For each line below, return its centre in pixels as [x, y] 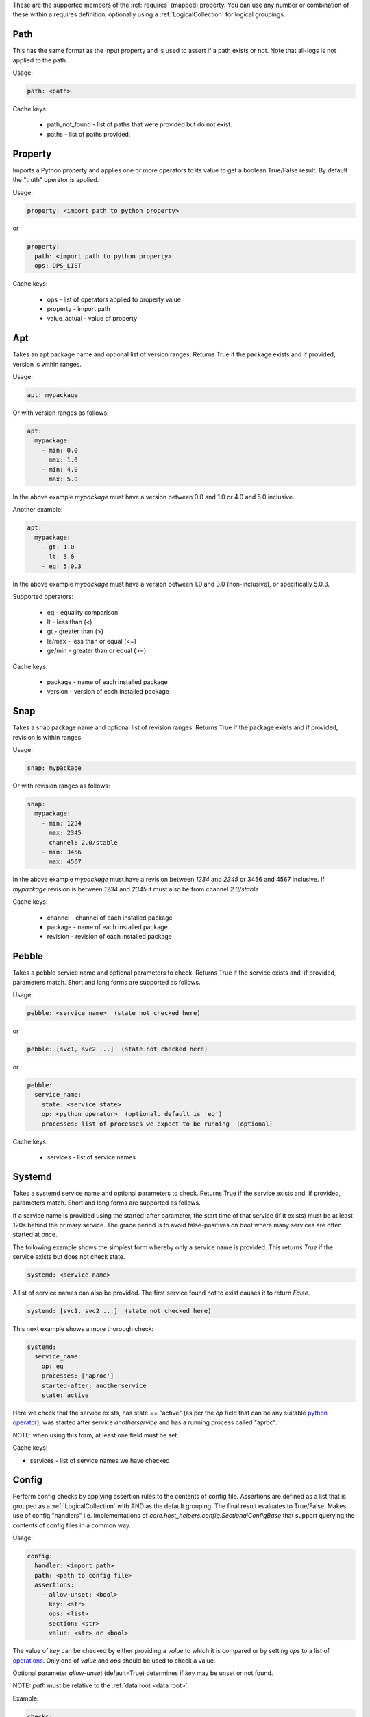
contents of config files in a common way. [72, 1525]
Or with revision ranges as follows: [61, 786]
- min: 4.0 [60, 469]
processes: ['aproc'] [78, 1376]
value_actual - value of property [92, 319]
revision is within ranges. [48, 737]
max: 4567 [65, 862]
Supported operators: [43, 597]
